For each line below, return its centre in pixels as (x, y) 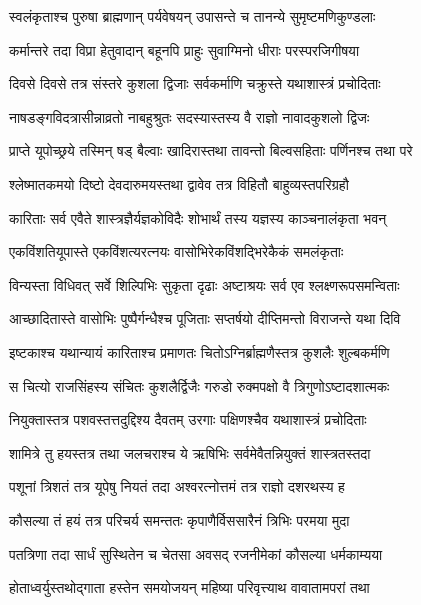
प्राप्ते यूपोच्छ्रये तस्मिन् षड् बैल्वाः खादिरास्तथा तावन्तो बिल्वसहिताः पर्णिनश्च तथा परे (211, 150)
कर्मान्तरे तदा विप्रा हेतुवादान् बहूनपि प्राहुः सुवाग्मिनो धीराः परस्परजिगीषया (184, 49)
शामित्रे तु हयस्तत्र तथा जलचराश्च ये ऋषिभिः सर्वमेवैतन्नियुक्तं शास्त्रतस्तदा (190, 452)
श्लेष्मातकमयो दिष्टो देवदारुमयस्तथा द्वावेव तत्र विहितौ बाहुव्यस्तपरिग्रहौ (179, 183)
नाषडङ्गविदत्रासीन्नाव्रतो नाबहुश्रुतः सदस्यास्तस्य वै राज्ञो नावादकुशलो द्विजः (189, 116)
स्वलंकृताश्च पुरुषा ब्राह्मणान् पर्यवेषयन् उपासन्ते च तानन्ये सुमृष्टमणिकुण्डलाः (192, 16)
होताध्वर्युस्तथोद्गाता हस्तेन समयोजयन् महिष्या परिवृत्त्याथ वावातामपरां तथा (189, 587)
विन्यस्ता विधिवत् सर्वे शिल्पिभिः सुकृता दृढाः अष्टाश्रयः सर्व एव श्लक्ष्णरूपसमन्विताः (204, 284)
